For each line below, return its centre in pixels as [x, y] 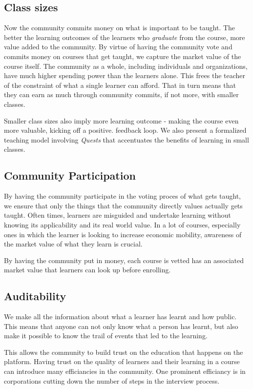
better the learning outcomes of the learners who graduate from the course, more [125, 37]
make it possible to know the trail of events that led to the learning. [106, 336]
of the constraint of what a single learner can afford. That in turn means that [120, 85]
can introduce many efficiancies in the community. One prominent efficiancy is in [125, 371]
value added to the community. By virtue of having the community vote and [118, 47]
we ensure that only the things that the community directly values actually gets [123, 205]
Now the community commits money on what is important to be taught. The [120, 28]
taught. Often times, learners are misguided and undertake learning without [117, 215]
